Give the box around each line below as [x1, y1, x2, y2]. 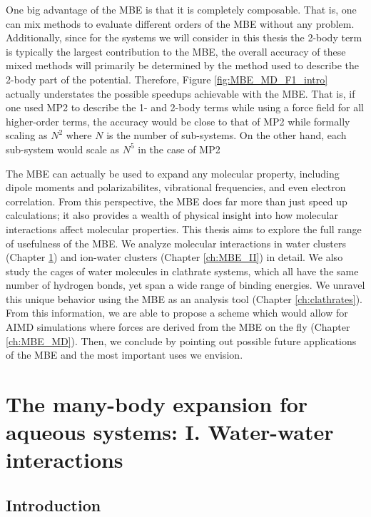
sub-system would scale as [6, 141, 120, 156]
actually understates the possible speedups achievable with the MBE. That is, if [6, 86, 355, 101]
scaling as [6, 128, 48, 143]
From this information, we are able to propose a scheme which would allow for [6, 305, 348, 320]
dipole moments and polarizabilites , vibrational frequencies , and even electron [6, 180, 346, 195]
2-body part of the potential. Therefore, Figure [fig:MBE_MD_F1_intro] [6, 71, 328, 86]
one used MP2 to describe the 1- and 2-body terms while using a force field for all [6, 100, 364, 115]
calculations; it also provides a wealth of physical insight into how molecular [6, 208, 338, 222]
